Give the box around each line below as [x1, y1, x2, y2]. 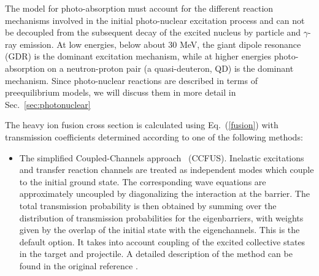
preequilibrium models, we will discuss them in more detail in [5, 86, 236, 99]
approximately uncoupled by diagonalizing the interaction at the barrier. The [19, 187, 310, 200]
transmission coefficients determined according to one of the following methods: [5, 130, 303, 143]
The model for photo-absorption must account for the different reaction [5, 2, 274, 14]
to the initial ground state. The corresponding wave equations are [19, 175, 266, 188]
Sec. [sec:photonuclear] [5, 98, 91, 110]
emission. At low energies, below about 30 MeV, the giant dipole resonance [20, 37, 301, 50]
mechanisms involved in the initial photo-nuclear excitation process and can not [5, 13, 305, 26]
